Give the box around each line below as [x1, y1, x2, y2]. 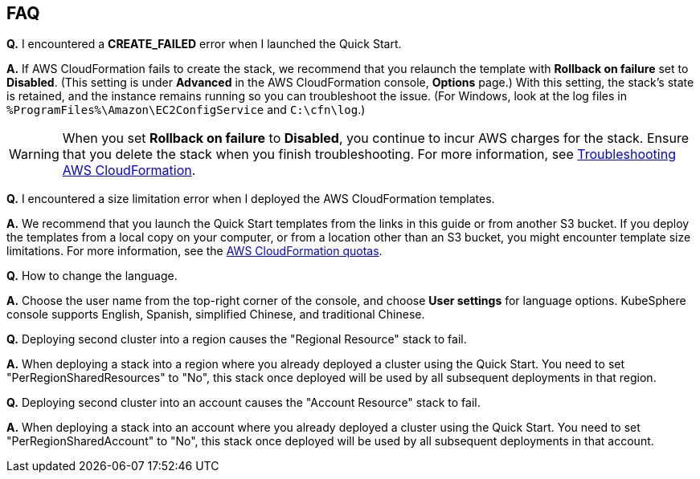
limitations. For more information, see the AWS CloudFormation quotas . [6, 244, 383, 258]
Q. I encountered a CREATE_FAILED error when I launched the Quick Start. [6, 37, 402, 51]
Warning [9, 146, 59, 163]
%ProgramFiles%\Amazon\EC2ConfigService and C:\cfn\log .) [6, 103, 366, 117]
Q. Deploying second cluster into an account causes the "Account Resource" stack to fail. [6, 396, 481, 410]
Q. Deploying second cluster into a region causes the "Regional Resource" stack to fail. [6, 332, 467, 347]
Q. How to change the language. [6, 269, 178, 283]
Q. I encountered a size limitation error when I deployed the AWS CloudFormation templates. [6, 192, 495, 206]
